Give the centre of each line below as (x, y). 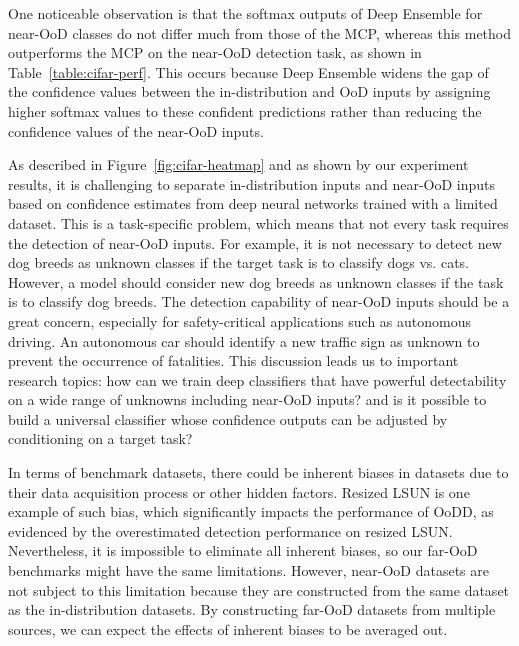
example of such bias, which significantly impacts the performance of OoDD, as (251, 511)
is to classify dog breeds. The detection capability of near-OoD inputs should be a (259, 301)
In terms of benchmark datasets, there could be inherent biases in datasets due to (258, 472)
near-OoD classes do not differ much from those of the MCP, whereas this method (260, 32)
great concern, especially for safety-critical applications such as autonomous (239, 320)
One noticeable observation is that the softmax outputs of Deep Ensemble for (245, 13)
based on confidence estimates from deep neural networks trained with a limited (253, 203)
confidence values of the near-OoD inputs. (136, 130)
